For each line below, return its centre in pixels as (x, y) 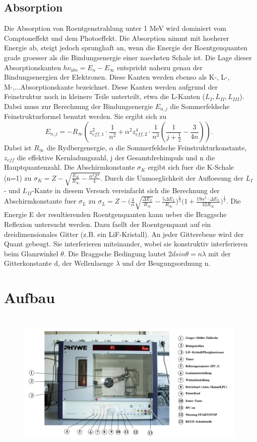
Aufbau (30, 297)
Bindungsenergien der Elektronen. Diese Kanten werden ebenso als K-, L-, (117, 77)
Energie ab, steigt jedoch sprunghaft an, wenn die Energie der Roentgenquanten (126, 48)
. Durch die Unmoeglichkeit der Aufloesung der (172, 177)
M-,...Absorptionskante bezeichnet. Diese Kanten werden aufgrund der (111, 86)
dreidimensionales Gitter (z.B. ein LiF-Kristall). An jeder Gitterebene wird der (124, 234)
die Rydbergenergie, (77, 147)
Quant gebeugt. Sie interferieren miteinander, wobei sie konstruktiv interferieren (126, 244)
